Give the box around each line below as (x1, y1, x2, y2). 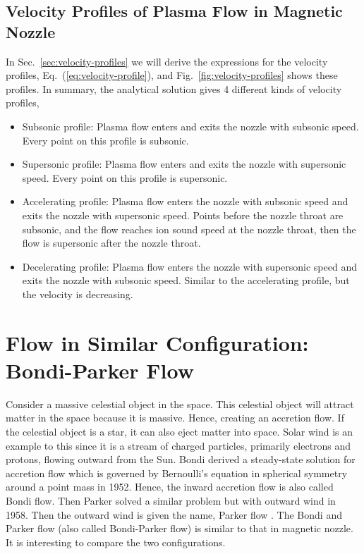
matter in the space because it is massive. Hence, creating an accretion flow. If (6, 410, 344, 425)
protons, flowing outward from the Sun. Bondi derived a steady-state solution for (6, 452, 356, 467)
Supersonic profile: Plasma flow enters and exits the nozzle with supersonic (22, 156, 346, 171)
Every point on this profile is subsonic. (22, 133, 189, 147)
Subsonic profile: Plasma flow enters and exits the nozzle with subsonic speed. (22, 118, 359, 133)
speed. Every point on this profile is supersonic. (22, 170, 228, 185)
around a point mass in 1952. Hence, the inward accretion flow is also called (6, 479, 334, 494)
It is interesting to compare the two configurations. (6, 534, 226, 549)
